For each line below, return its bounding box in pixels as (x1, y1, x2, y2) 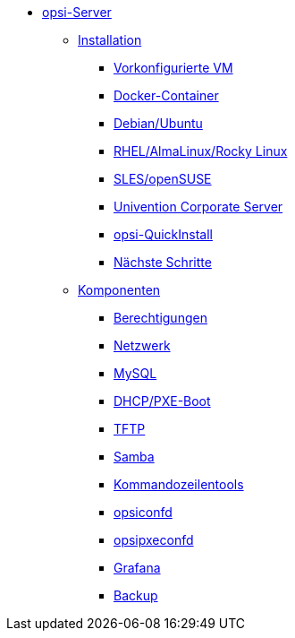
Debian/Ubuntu (114, 116, 203, 131)
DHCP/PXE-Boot (114, 393, 211, 409)
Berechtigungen (114, 310, 207, 325)
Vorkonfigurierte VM (114, 60, 233, 75)
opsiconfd (114, 504, 173, 520)
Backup (114, 588, 158, 603)
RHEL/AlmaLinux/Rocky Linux (114, 143, 288, 159)
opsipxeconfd (114, 532, 194, 547)
